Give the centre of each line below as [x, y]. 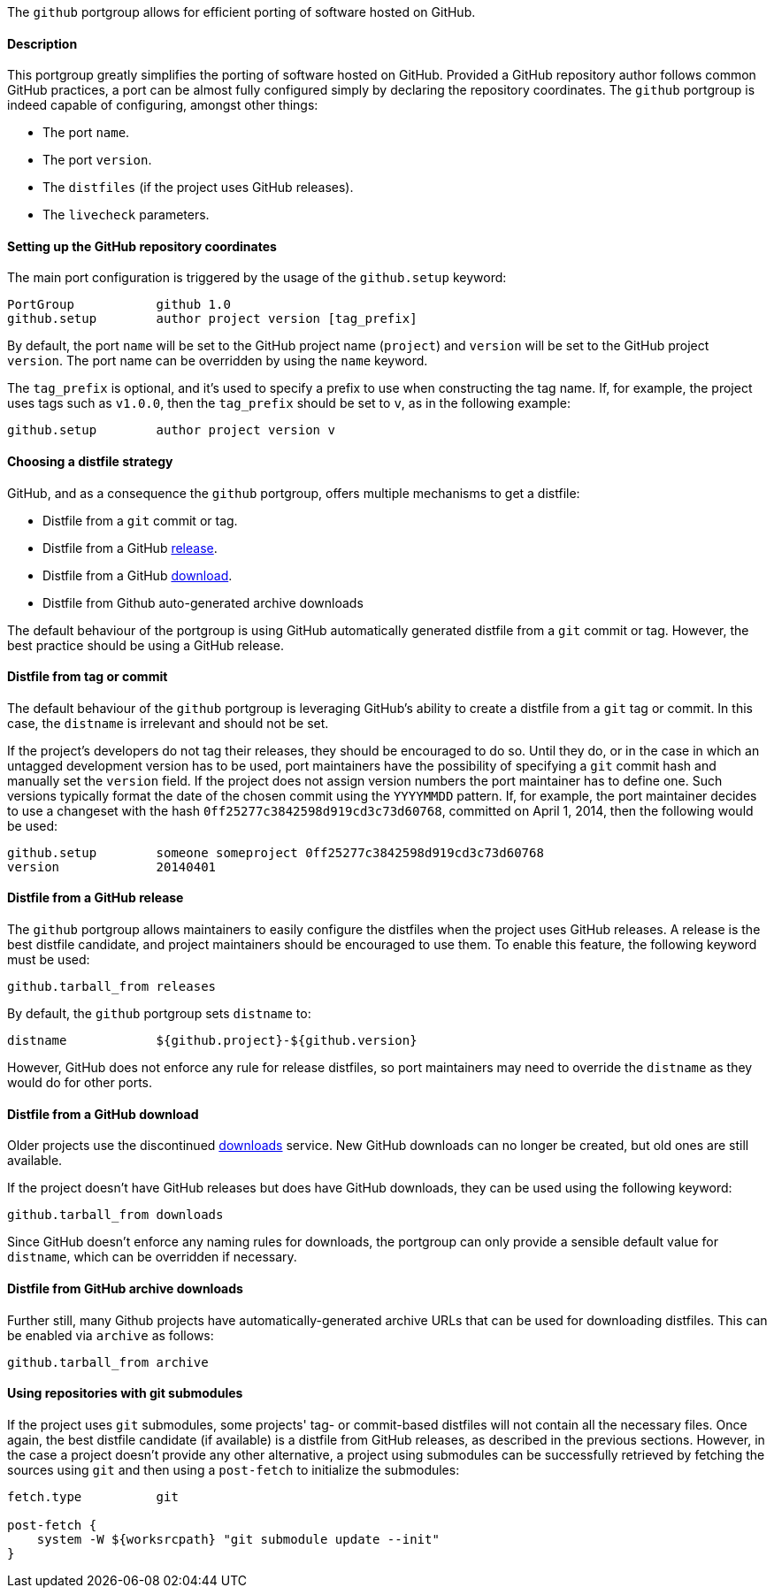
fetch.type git [93, 1496]
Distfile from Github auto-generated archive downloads [203, 602]
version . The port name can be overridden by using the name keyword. [218, 361]
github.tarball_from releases [112, 987]
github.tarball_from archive [108, 1362]
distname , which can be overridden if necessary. [152, 1257]
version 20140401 [112, 867]
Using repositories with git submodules [125, 1393]
